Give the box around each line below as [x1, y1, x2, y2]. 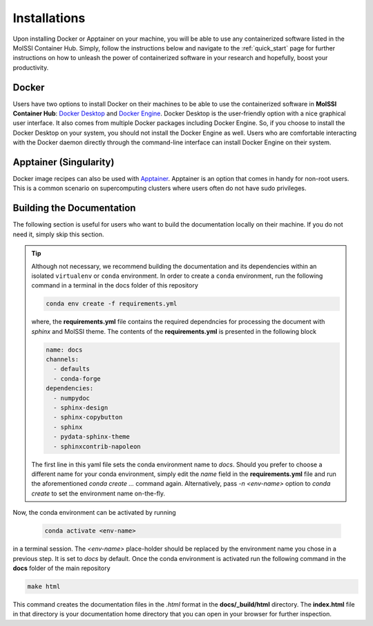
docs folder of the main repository [12, 564, 111, 572]
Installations [12, 10, 86, 26]
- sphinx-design [52, 404, 108, 412]
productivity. [12, 63, 49, 72]
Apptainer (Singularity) [12, 156, 115, 168]
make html [27, 582, 61, 590]
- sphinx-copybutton [52, 413, 123, 421]
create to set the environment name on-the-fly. [31, 489, 166, 497]
